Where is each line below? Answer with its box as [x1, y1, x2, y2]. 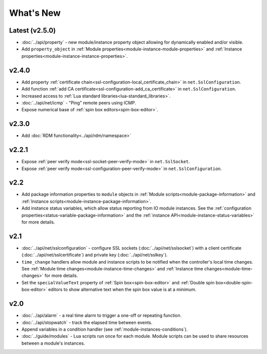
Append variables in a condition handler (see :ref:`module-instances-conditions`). [21, 326, 188, 332]
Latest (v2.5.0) [9, 26, 56, 35]
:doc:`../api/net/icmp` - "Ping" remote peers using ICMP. [21, 99, 136, 106]
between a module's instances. [21, 340, 85, 346]
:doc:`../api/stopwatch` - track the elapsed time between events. [21, 319, 153, 325]
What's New [9, 7, 61, 18]
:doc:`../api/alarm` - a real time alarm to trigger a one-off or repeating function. [21, 312, 182, 318]
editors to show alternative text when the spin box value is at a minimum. [48, 287, 197, 293]
